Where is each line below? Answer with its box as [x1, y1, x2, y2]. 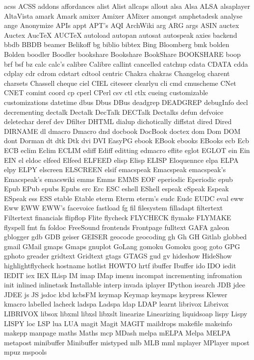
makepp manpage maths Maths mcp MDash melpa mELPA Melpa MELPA [4, 328, 231, 338]
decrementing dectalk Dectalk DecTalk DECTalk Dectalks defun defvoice [4, 106, 224, 117]
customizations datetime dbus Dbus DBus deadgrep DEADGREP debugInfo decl [4, 97, 248, 107]
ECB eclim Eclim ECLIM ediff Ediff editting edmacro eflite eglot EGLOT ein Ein [4, 145, 250, 155]
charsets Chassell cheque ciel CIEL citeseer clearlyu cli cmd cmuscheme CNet [4, 77, 236, 88]
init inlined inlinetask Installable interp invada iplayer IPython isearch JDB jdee [4, 280, 245, 290]
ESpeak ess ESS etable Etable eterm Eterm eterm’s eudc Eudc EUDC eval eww [4, 193, 244, 203]
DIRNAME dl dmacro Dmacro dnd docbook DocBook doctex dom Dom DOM [4, 126, 241, 136]
